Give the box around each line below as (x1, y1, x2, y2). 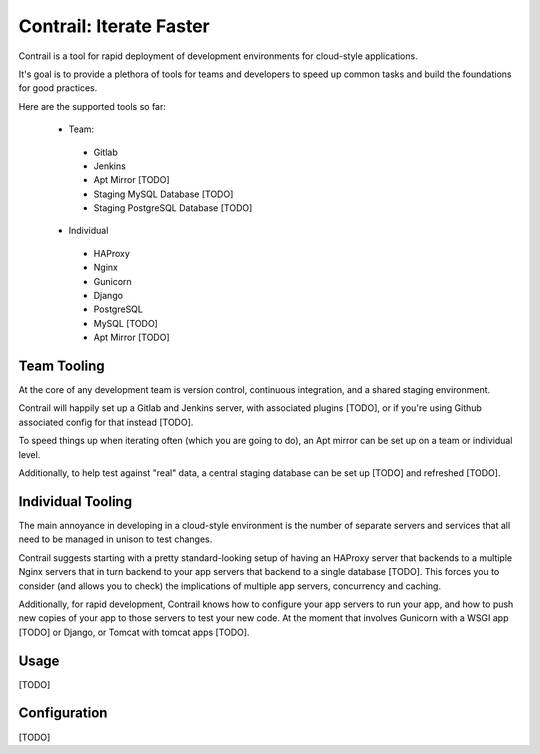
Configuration (18, 705, 108, 722)
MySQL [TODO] (93, 317, 159, 329)
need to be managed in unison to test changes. (18, 533, 213, 545)
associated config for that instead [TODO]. (18, 416, 194, 428)
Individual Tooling (18, 493, 133, 510)
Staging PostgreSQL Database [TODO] (93, 202, 253, 214)
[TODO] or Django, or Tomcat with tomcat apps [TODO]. (18, 626, 250, 638)
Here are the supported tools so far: (18, 100, 167, 112)
